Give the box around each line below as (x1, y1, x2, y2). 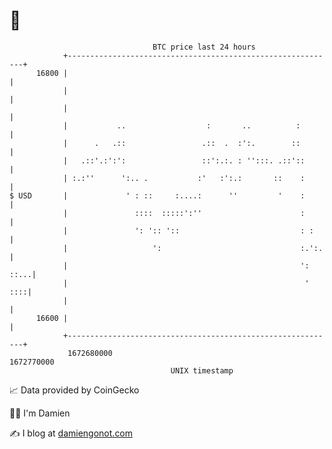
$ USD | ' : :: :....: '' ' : (9, 190, 306, 201)
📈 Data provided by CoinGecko (9, 384, 140, 396)
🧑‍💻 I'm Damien (9, 407, 71, 419)
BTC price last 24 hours (152, 42, 256, 52)
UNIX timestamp (170, 365, 234, 376)
